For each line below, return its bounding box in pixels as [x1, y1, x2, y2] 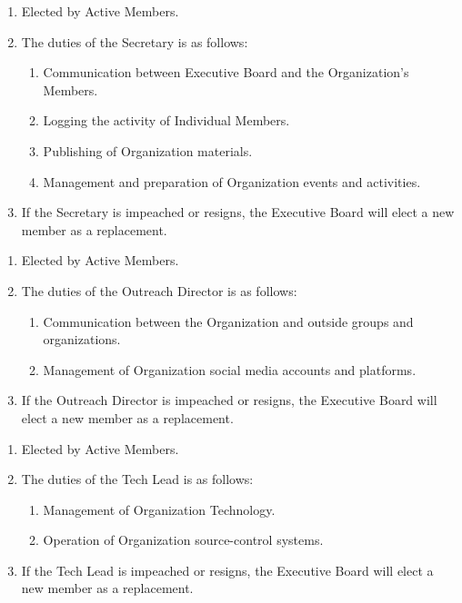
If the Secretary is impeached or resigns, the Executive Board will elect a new [21, 203, 455, 222]
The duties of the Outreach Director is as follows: [21, 281, 297, 300]
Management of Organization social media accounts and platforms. [43, 360, 417, 379]
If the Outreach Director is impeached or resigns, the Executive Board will [21, 390, 437, 410]
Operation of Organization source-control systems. [43, 530, 324, 549]
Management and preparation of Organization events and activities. [43, 172, 421, 191]
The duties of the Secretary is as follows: [21, 32, 248, 51]
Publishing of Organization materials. [43, 141, 253, 160]
